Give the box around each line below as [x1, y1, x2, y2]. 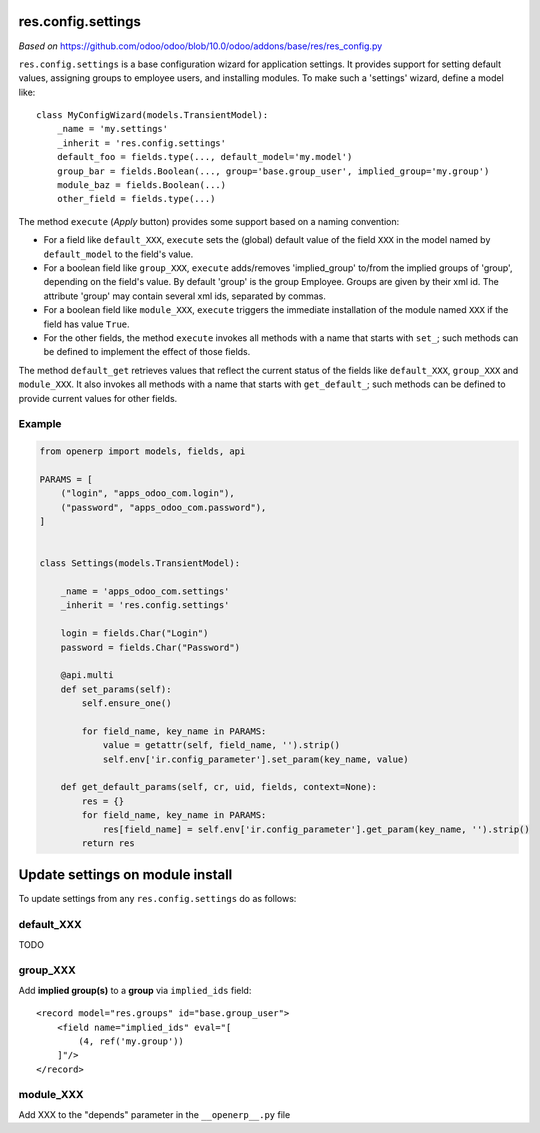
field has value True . [43, 318, 130, 330]
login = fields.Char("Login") [60, 628, 209, 639]
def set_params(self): [60, 683, 172, 695]
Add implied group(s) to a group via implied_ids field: [18, 984, 252, 996]
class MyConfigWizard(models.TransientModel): [36, 110, 269, 121]
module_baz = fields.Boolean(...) [56, 180, 227, 191]
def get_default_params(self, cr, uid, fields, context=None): [60, 781, 378, 793]
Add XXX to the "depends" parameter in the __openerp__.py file [18, 1108, 291, 1120]
